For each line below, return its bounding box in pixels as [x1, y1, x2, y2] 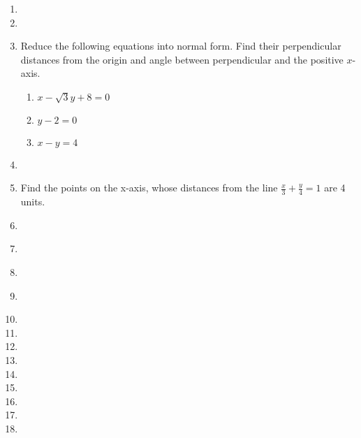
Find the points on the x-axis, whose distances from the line [20, 180, 278, 195]
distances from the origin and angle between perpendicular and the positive [20, 52, 344, 66]
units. [20, 194, 45, 209]
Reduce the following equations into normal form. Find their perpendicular [20, 38, 341, 53]
